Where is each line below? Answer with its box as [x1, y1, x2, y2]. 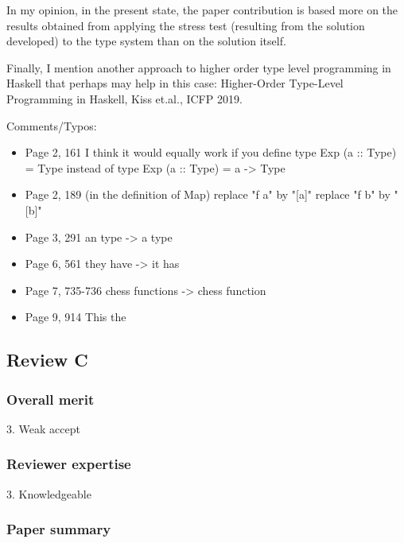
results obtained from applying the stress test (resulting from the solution [6, 17, 365, 33]
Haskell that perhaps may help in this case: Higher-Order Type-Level [6, 75, 344, 91]
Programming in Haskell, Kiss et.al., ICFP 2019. [6, 90, 243, 107]
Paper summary [6, 519, 111, 539]
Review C [6, 347, 88, 372]
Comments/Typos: [6, 117, 97, 134]
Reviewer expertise [6, 454, 131, 474]
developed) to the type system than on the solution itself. [6, 33, 286, 49]
